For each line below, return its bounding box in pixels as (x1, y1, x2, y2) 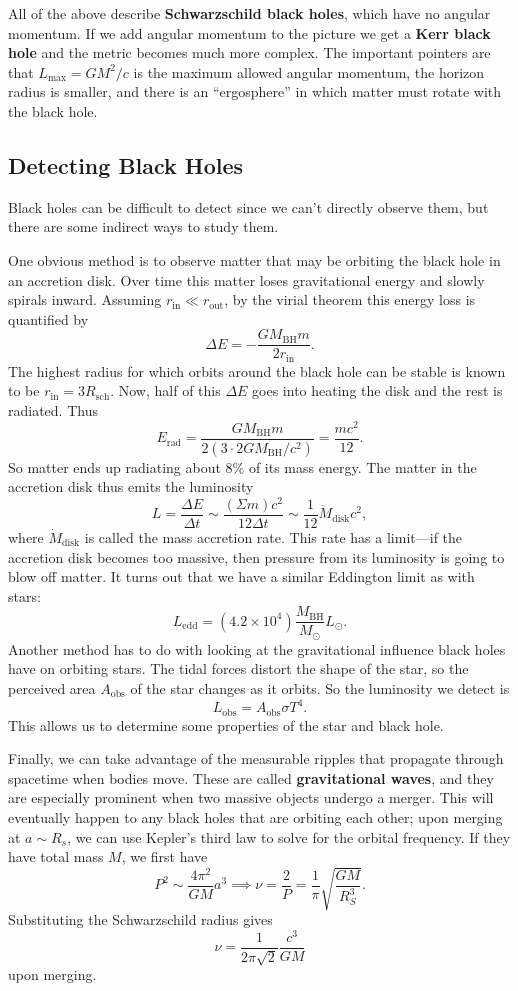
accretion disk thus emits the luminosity (8, 476, 254, 497)
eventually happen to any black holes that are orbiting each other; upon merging (8, 806, 503, 827)
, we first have (121, 846, 208, 867)
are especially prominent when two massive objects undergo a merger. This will (8, 787, 494, 808)
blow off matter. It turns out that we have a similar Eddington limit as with (8, 566, 475, 587)
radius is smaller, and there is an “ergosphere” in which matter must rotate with (8, 81, 502, 102)
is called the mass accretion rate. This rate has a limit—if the (84, 526, 463, 547)
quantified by (8, 308, 89, 329)
